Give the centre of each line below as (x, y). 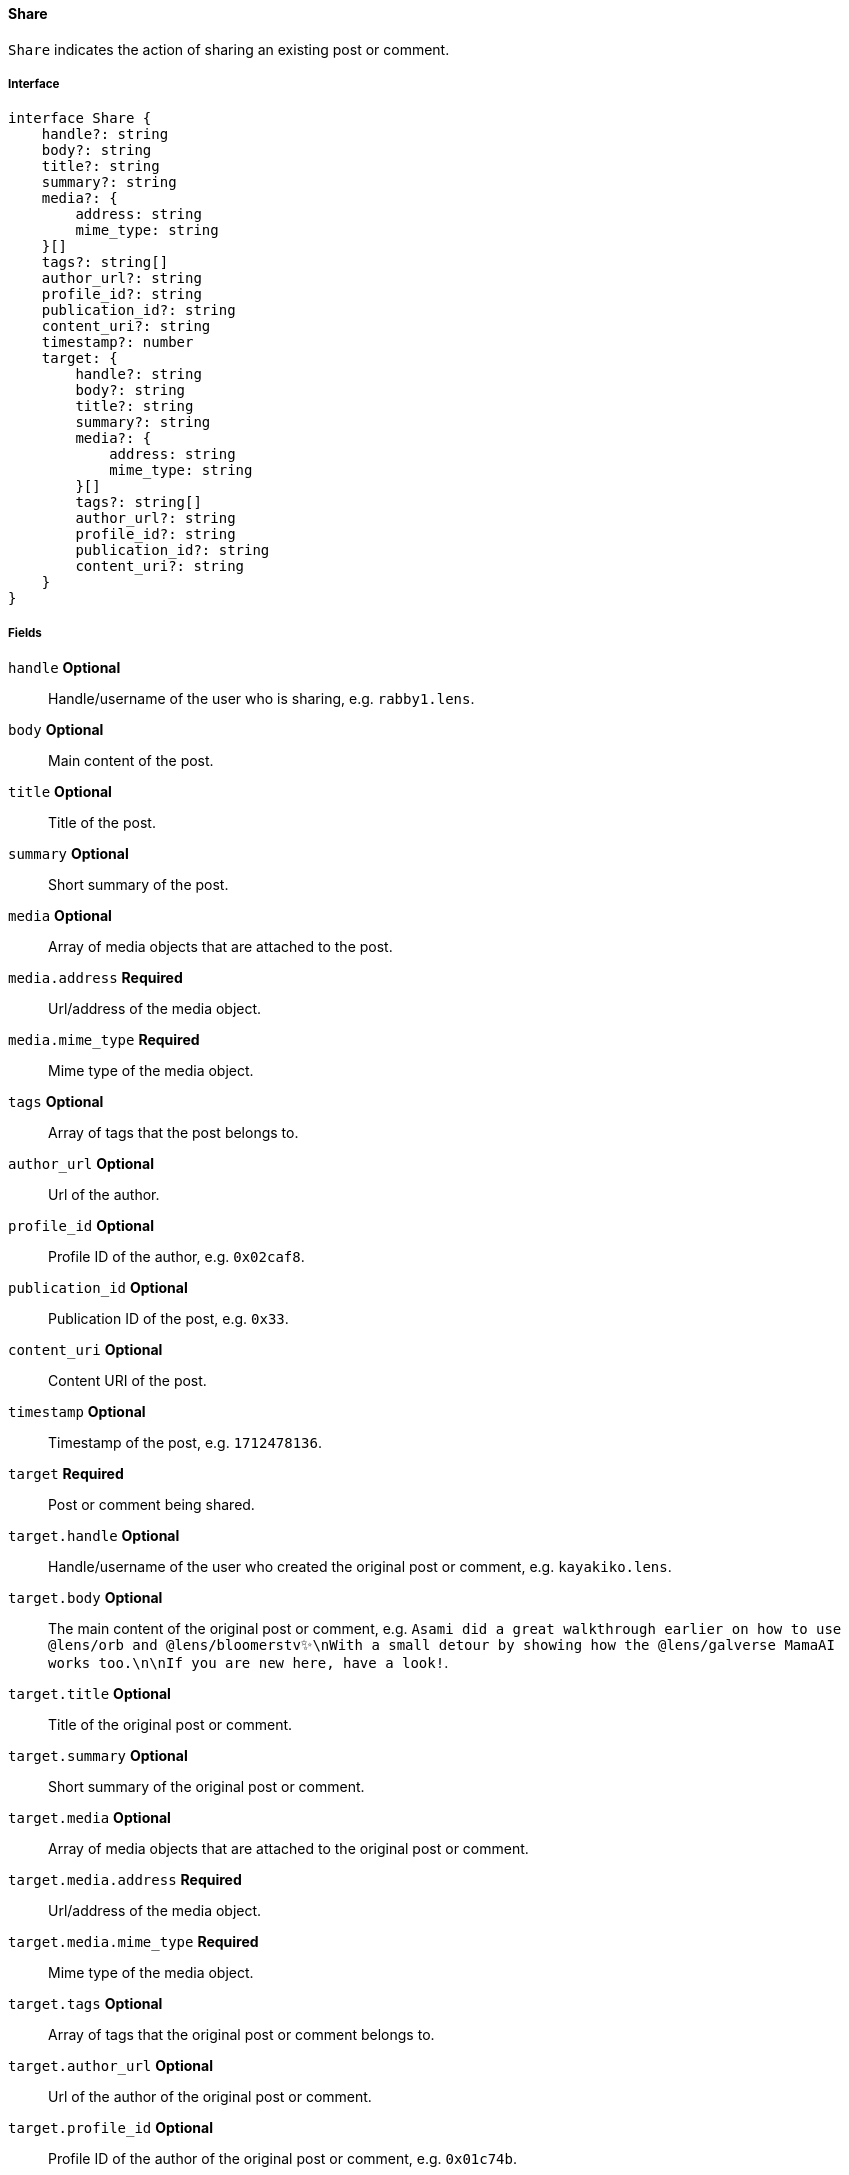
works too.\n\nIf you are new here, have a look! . (248, 1663)
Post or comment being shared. (151, 1505)
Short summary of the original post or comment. (206, 1787)
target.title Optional (89, 1694)
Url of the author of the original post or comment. (210, 2097)
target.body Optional (85, 1598)
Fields (25, 632)
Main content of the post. (131, 761)
